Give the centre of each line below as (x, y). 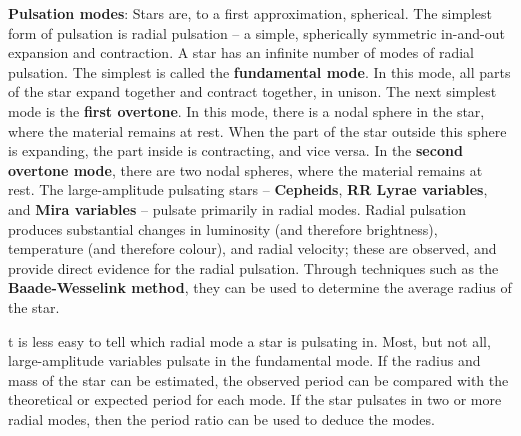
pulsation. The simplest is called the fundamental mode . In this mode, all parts (259, 71)
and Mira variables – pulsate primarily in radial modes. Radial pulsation (237, 208)
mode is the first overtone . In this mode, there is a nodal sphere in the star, (246, 110)
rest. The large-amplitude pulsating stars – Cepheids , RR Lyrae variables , (248, 189)
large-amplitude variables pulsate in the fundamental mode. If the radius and (244, 360)
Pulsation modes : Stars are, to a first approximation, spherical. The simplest (250, 13)
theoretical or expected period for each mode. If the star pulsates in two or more (255, 399)
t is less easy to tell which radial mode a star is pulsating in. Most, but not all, (249, 340)
